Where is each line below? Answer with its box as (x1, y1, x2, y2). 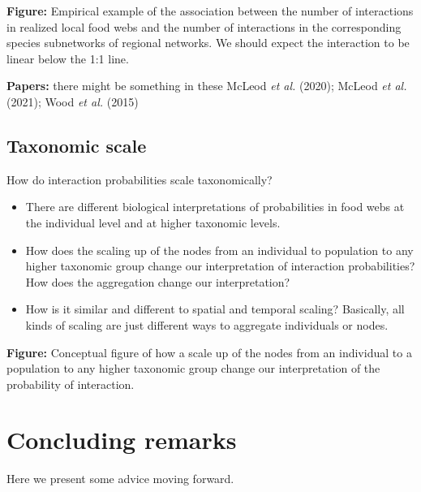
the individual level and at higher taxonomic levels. (25, 214, 281, 231)
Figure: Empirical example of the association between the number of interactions (6, 2, 414, 19)
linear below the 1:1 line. (6, 50, 129, 67)
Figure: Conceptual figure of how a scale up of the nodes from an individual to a (6, 343, 412, 360)
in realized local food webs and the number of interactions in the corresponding (6, 18, 402, 35)
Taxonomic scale (6, 132, 147, 158)
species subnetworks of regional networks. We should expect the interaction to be (6, 34, 410, 51)
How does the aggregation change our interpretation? (25, 273, 290, 290)
